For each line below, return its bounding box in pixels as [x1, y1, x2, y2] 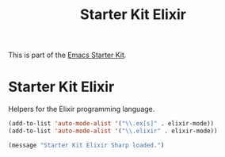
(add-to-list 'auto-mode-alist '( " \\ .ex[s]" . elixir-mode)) [8, 120, 215, 128]
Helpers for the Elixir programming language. [8, 105, 155, 114]
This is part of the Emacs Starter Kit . [8, 50, 127, 60]
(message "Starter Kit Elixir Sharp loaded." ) [8, 141, 165, 149]
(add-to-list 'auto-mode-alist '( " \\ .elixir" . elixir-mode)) [8, 127, 218, 135]
